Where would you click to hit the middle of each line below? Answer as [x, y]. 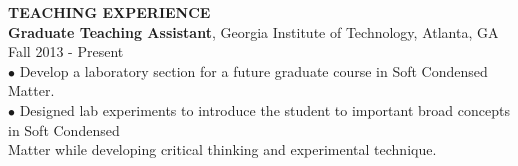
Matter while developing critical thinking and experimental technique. [222, 149]
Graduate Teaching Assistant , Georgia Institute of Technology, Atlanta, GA [253, 31]
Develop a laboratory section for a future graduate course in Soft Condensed [253, 70]
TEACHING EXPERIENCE [109, 12]
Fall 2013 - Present [66, 51]
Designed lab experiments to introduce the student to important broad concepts [264, 109]
